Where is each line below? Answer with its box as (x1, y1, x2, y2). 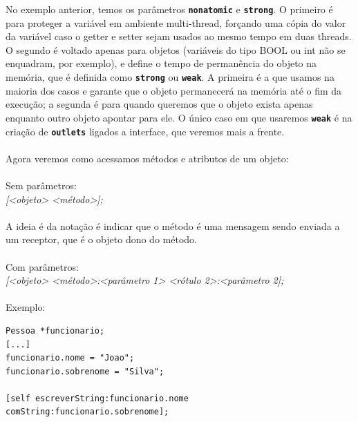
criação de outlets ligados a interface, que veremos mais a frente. (6, 124, 285, 138)
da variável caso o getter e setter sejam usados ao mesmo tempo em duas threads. (6, 29, 352, 44)
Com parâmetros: (6, 259, 79, 274)
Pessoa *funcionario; (6, 325, 105, 336)
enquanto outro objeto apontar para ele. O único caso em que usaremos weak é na (6, 110, 352, 124)
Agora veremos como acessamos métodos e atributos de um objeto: (6, 151, 289, 165)
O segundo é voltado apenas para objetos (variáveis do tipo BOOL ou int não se (6, 42, 346, 57)
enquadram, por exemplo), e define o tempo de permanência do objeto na (6, 56, 317, 70)
